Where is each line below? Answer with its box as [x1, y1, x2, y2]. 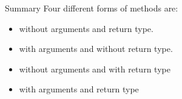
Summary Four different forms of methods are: [5, 2, 178, 14]
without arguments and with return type [19, 62, 170, 75]
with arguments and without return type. [19, 42, 173, 55]
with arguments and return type [19, 83, 139, 95]
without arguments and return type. [19, 22, 153, 34]
